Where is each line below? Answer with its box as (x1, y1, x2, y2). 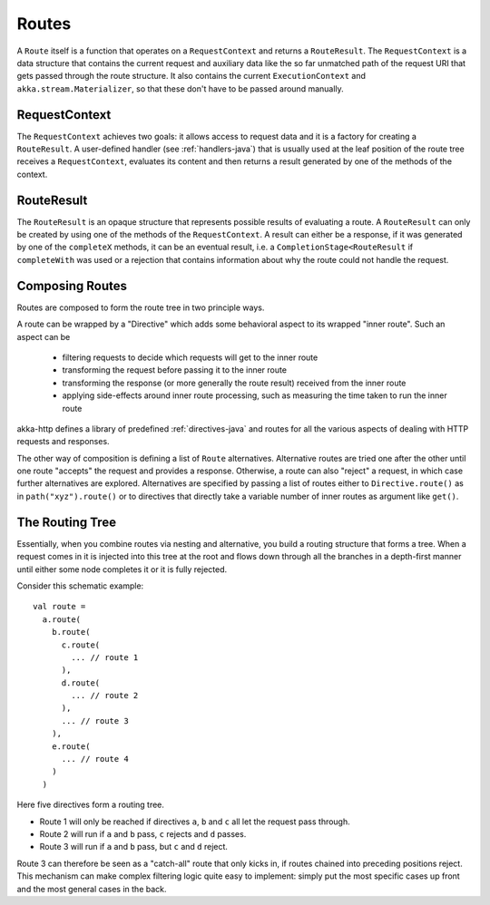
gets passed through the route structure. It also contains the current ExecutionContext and (16, 71, 367, 82)
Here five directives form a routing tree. (16, 799, 165, 811)
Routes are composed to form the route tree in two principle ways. (16, 302, 265, 313)
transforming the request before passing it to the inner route (62, 365, 288, 375)
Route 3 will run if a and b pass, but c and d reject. (39, 842, 229, 852)
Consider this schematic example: (16, 580, 144, 591)
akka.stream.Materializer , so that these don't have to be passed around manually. (16, 83, 344, 94)
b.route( (51, 627, 91, 637)
